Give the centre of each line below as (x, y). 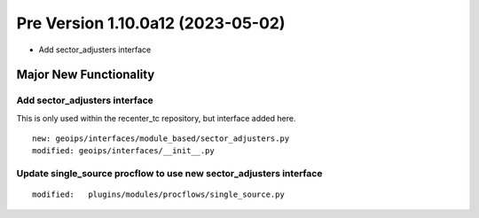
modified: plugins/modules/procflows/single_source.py (159, 195)
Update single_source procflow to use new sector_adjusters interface (169, 174)
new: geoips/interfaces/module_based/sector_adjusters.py (161, 139)
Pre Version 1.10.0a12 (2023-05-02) (151, 23)
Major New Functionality (86, 75)
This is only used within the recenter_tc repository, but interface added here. (156, 118)
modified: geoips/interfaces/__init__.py (123, 151)
